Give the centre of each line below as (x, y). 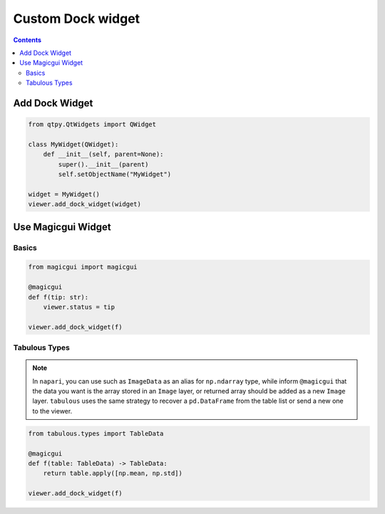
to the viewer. (52, 411)
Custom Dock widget (77, 19)
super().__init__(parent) (103, 164)
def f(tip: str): (58, 297)
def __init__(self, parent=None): (103, 154)
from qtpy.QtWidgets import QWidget (92, 124)
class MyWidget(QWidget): (73, 144)
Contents (27, 40)
